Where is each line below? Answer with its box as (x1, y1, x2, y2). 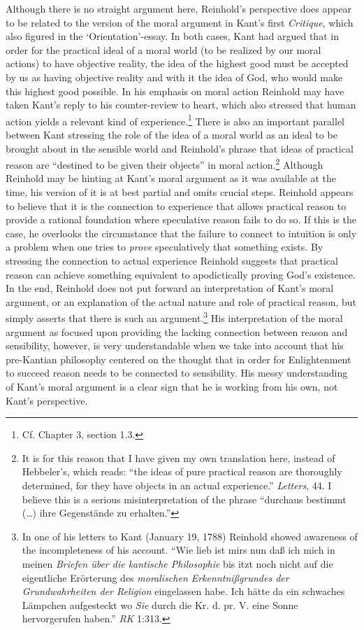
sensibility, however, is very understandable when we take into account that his (6, 338, 344, 353)
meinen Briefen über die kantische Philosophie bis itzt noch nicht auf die (22, 556, 333, 570)
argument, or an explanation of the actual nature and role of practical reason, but (6, 294, 357, 309)
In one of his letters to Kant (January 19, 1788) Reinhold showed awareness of (22, 528, 358, 543)
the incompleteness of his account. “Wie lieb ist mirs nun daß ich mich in (22, 542, 335, 557)
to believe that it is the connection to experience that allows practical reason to (6, 198, 347, 213)
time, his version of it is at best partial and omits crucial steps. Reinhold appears (6, 185, 354, 199)
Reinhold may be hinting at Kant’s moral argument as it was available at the (6, 171, 336, 185)
